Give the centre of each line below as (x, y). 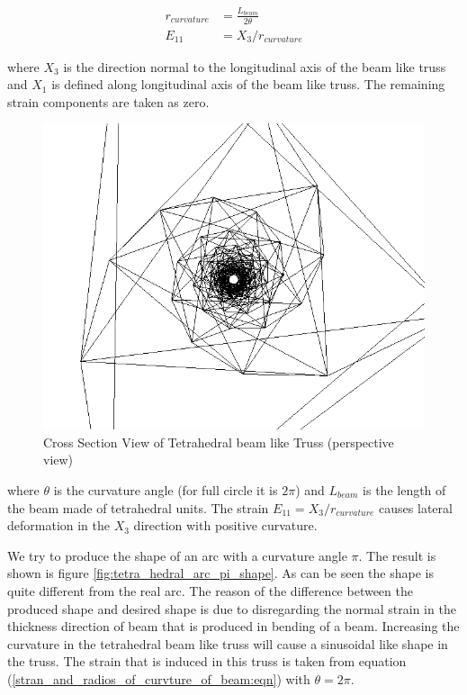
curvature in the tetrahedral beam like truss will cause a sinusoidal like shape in (228, 643)
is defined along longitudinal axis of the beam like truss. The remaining (248, 84)
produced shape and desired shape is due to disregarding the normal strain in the (232, 608)
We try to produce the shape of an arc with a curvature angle (177, 555)
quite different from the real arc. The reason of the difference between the (210, 590)
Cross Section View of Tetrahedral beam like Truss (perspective (219, 442)
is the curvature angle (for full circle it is (166, 490)
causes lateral (416, 507)
